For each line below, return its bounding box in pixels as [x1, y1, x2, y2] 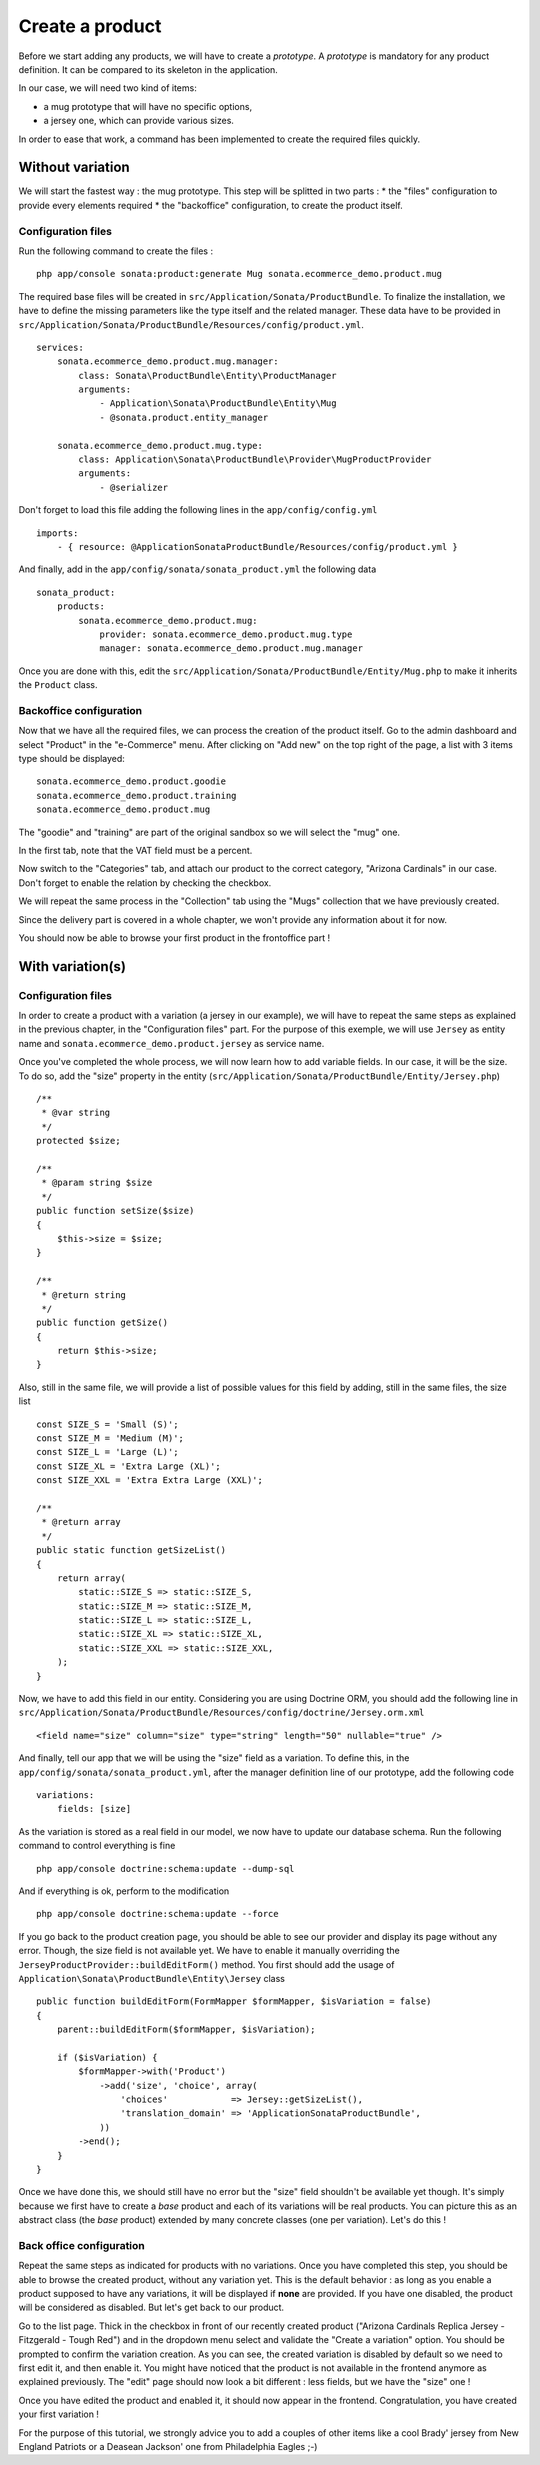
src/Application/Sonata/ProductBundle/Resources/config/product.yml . [18, 318, 364, 330]
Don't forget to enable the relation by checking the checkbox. [18, 876, 272, 889]
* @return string [41, 1289, 127, 1300]
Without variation [18, 159, 130, 176]
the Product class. [18, 679, 98, 691]
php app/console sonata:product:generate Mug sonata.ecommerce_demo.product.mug [36, 268, 443, 280]
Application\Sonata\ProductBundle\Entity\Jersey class [18, 1972, 285, 1984]
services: [36, 341, 84, 353]
